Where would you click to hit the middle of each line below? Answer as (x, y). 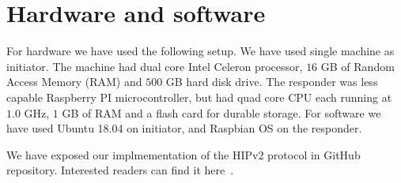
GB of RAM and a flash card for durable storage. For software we (221, 112)
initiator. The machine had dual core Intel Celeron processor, (155, 66)
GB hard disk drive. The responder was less (272, 82)
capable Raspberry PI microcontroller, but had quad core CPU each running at (199, 97)
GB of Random (357, 66)
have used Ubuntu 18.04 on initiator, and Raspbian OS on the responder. (184, 128)
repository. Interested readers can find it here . (120, 170)
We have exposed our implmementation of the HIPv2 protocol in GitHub (183, 154)
